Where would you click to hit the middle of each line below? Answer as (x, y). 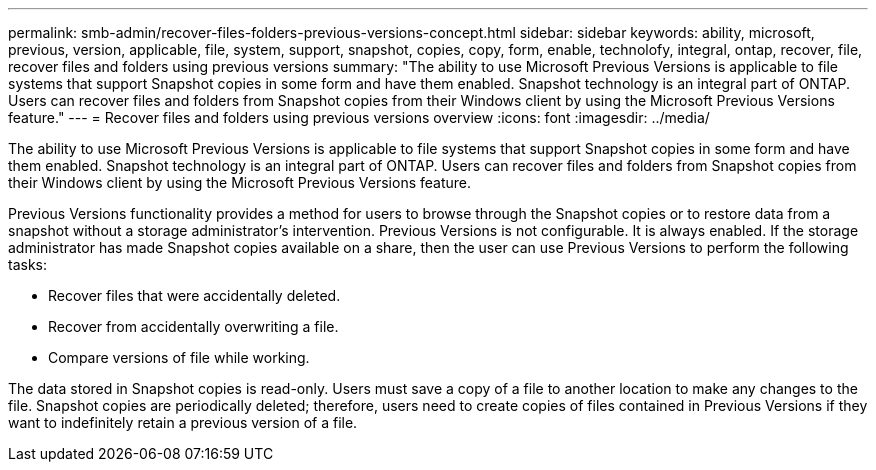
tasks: (28, 264)
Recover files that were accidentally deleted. (194, 295)
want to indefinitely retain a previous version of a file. (183, 422)
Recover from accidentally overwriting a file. (193, 326)
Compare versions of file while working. (179, 357)
